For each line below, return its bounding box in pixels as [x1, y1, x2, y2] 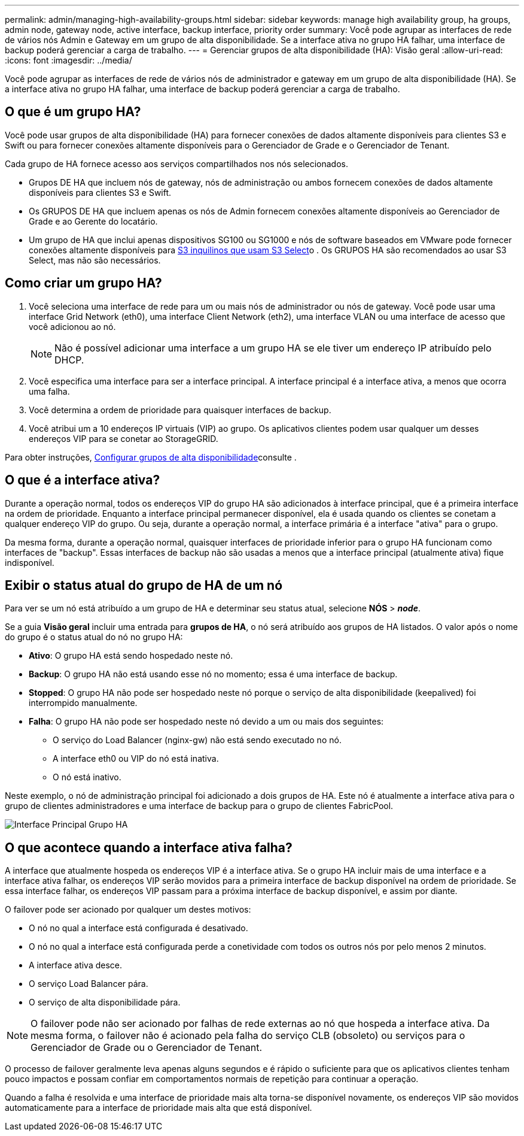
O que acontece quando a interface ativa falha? [5, 840, 293, 855]
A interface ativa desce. [29, 960, 123, 971]
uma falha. [29, 386, 70, 396]
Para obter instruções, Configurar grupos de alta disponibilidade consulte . [5, 452, 297, 462]
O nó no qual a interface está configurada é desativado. [29, 923, 248, 934]
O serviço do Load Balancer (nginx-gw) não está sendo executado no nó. [53, 735, 342, 746]
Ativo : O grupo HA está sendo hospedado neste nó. [29, 650, 233, 661]
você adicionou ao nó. [29, 321, 116, 332]
